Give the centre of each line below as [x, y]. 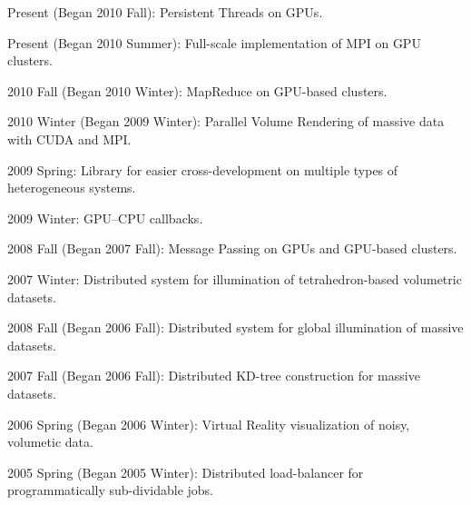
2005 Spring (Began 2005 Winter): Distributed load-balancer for [186, 472]
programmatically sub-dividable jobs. [110, 490]
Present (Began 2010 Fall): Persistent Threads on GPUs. [165, 12]
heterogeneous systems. [72, 188]
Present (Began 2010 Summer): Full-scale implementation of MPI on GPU [214, 42]
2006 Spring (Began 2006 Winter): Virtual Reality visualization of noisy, [209, 424]
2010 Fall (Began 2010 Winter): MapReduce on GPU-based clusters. [197, 90]
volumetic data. [50, 442]
